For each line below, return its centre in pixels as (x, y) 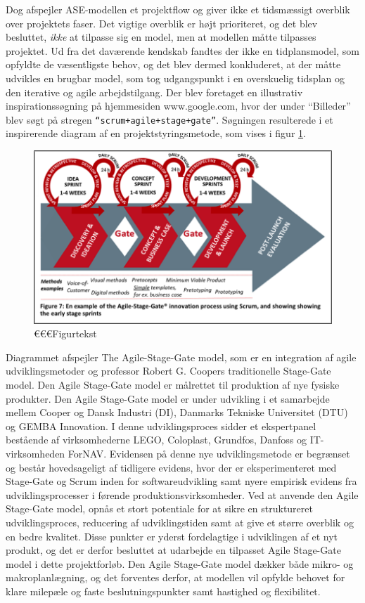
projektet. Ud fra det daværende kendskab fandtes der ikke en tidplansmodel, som (182, 50)
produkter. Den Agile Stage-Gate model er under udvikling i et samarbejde (168, 398)
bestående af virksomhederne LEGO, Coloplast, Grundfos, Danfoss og (156, 440)
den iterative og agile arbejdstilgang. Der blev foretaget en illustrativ (154, 92)
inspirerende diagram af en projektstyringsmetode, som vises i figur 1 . (156, 133)
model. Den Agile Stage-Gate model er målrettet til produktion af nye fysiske (173, 385)
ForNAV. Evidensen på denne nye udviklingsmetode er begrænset (209, 454)
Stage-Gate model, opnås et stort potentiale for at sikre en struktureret (159, 508)
